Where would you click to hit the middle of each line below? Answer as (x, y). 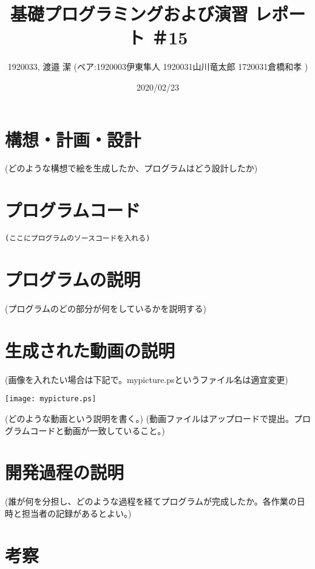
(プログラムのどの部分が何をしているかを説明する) (106, 308)
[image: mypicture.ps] (51, 399)
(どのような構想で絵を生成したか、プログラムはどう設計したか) (131, 168)
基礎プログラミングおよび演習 (129, 14)
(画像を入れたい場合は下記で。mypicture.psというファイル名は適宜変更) (147, 379)
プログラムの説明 (73, 279)
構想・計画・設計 (73, 139)
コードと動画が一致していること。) (97, 430)
